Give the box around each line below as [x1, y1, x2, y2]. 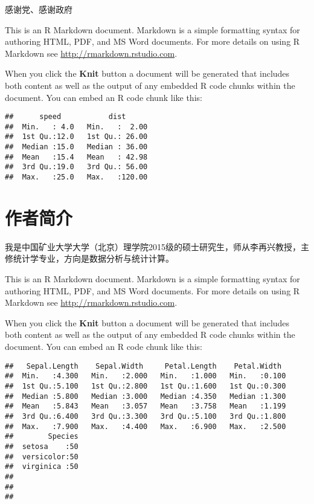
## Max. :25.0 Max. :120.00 [5, 173, 148, 182]
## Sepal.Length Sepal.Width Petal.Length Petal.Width [5, 361, 282, 370]
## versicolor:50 [5, 452, 78, 461]
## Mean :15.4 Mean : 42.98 [5, 152, 148, 161]
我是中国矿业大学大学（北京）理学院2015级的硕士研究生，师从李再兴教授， [5, 240, 301, 253]
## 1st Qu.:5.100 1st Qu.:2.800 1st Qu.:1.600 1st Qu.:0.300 [5, 381, 286, 390]
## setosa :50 [5, 442, 78, 451]
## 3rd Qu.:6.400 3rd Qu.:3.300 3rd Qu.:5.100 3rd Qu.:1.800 [5, 412, 286, 421]
